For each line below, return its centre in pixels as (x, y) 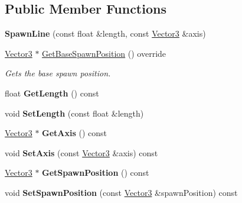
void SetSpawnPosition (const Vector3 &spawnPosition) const (121, 192)
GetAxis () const (75, 133)
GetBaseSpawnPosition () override (104, 53)
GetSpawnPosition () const (96, 173)
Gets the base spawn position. (58, 73)
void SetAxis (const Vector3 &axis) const (81, 152)
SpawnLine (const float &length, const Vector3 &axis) (105, 33)
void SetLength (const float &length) (74, 113)
